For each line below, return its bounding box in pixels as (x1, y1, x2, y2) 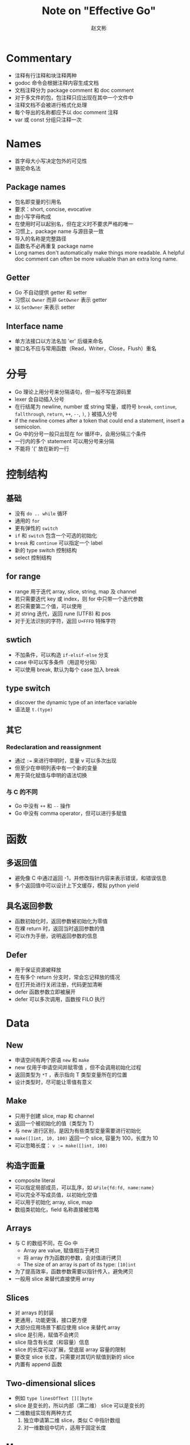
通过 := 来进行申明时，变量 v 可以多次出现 (14, 757, 116, 764)
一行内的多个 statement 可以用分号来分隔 (14, 438, 115, 444)
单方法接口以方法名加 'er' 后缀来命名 (14, 338, 104, 345)
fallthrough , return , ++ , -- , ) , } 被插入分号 (14, 411, 118, 417)
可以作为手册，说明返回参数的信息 (14, 932, 98, 939)
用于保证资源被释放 (14, 966, 62, 974)
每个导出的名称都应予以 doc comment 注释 (14, 108, 119, 116)
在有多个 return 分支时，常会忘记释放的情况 (14, 974, 121, 981)
